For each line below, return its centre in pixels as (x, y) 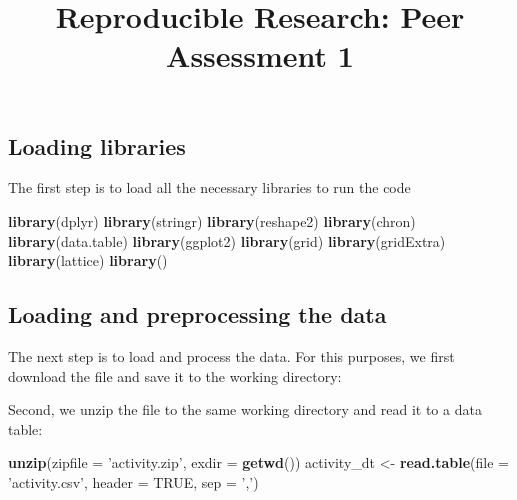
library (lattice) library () (88, 260)
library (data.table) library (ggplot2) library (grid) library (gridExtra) (227, 240)
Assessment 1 (260, 55)
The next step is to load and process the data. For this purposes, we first (231, 355)
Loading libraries (97, 145)
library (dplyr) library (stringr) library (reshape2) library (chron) (212, 220)
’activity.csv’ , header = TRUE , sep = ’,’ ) (133, 481)
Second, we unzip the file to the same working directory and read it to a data (245, 409)
